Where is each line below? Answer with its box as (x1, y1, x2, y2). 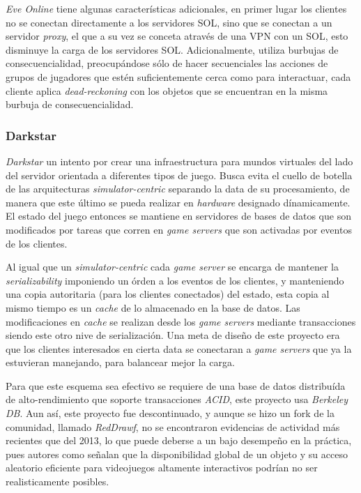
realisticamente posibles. (6, 474, 109, 489)
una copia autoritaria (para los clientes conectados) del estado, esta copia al (6, 287, 330, 301)
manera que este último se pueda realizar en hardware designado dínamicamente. (6, 195, 351, 209)
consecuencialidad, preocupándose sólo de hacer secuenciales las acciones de (6, 56, 328, 70)
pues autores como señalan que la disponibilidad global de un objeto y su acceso (6, 446, 348, 461)
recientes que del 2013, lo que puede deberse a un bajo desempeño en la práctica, (6, 433, 352, 448)
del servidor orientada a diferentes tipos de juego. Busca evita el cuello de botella (6, 167, 353, 182)
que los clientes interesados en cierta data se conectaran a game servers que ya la (6, 341, 352, 356)
